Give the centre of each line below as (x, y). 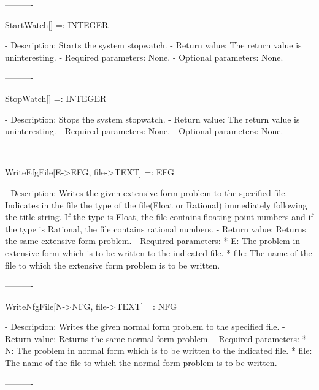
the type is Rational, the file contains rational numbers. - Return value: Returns (156, 228)
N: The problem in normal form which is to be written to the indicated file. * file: (159, 350)
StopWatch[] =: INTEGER (56, 98)
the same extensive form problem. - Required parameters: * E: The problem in (153, 241)
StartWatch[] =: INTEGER (57, 24)
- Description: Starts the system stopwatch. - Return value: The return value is (153, 45)
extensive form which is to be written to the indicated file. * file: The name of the (159, 252)
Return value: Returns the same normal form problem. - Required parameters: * (156, 338)
